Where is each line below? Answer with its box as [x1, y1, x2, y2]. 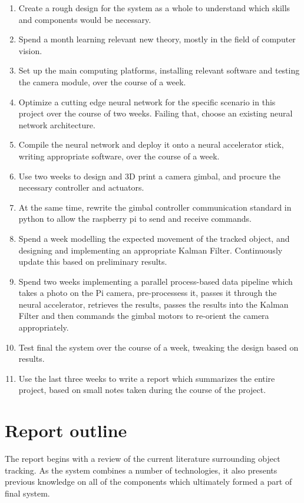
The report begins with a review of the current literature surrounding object [5, 452, 280, 465]
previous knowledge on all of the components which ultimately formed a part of [5, 475, 292, 488]
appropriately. [18, 321, 69, 334]
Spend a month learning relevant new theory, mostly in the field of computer [18, 33, 296, 45]
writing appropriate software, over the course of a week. [18, 149, 220, 162]
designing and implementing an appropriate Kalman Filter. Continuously [18, 244, 283, 256]
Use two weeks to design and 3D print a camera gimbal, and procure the [18, 169, 281, 182]
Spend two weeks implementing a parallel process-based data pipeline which [18, 275, 293, 287]
